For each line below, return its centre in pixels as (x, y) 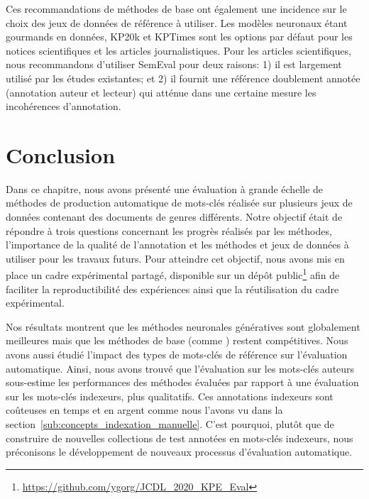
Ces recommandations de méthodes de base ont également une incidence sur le (176, 9)
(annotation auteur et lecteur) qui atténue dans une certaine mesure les (161, 92)
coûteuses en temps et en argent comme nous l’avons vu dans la (144, 410)
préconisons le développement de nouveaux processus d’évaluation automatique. (179, 452)
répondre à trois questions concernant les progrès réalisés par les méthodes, (169, 230)
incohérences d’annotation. (64, 106)
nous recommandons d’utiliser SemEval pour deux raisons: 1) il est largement (174, 64)
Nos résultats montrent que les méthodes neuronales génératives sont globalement (183, 326)
